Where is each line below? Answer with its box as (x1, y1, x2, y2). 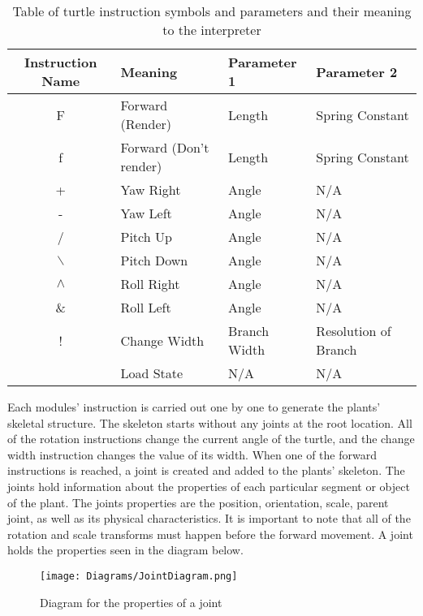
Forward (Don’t (120, 138, 209, 157)
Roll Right (120, 274, 180, 293)
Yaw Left (120, 204, 172, 222)
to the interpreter (162, 20, 261, 39)
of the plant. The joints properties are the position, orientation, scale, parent (7, 493, 389, 510)
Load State (120, 364, 183, 382)
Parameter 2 (316, 62, 398, 81)
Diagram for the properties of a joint (40, 593, 222, 610)
